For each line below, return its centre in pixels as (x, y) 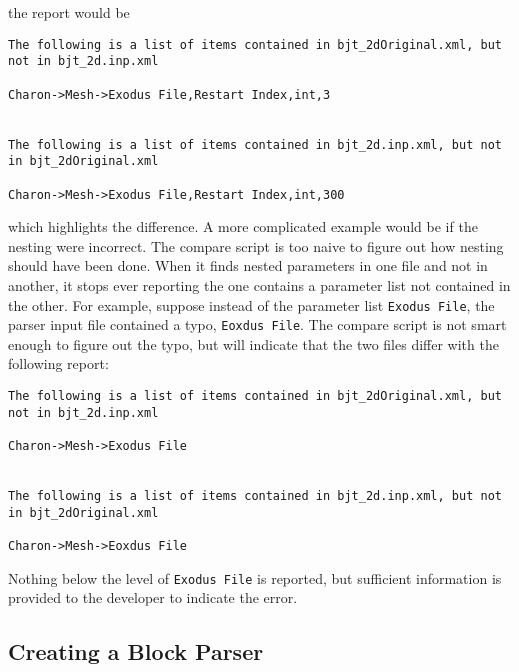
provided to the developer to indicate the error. (153, 597)
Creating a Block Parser (136, 651)
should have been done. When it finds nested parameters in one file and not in (248, 265)
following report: (58, 363)
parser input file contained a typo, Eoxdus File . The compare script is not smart (257, 324)
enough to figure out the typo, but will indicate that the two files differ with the (253, 343)
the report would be (69, 12)
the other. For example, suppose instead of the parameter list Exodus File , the (251, 304)
